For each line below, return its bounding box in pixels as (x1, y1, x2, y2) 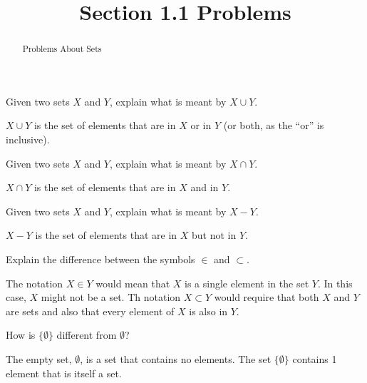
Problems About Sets (22, 43, 102, 55)
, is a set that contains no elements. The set (80, 351, 272, 366)
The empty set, (6, 351, 72, 366)
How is (6, 327, 36, 342)
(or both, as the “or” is (223, 118, 324, 133)
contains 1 (292, 351, 337, 366)
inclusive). (6, 132, 50, 147)
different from (56, 327, 117, 342)
